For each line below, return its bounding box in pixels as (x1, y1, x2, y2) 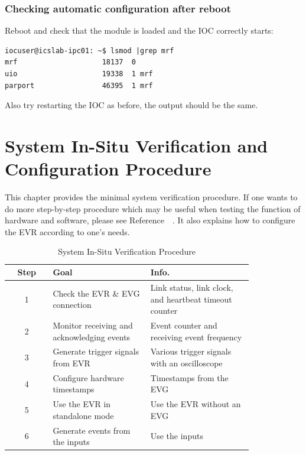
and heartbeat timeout (150, 292, 232, 305)
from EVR (53, 356, 90, 369)
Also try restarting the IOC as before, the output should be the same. (5, 99, 258, 111)
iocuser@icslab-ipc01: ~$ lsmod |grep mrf (5, 46, 174, 55)
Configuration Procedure (5, 157, 211, 181)
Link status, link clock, (150, 281, 233, 293)
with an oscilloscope (150, 356, 223, 369)
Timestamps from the (150, 371, 229, 383)
